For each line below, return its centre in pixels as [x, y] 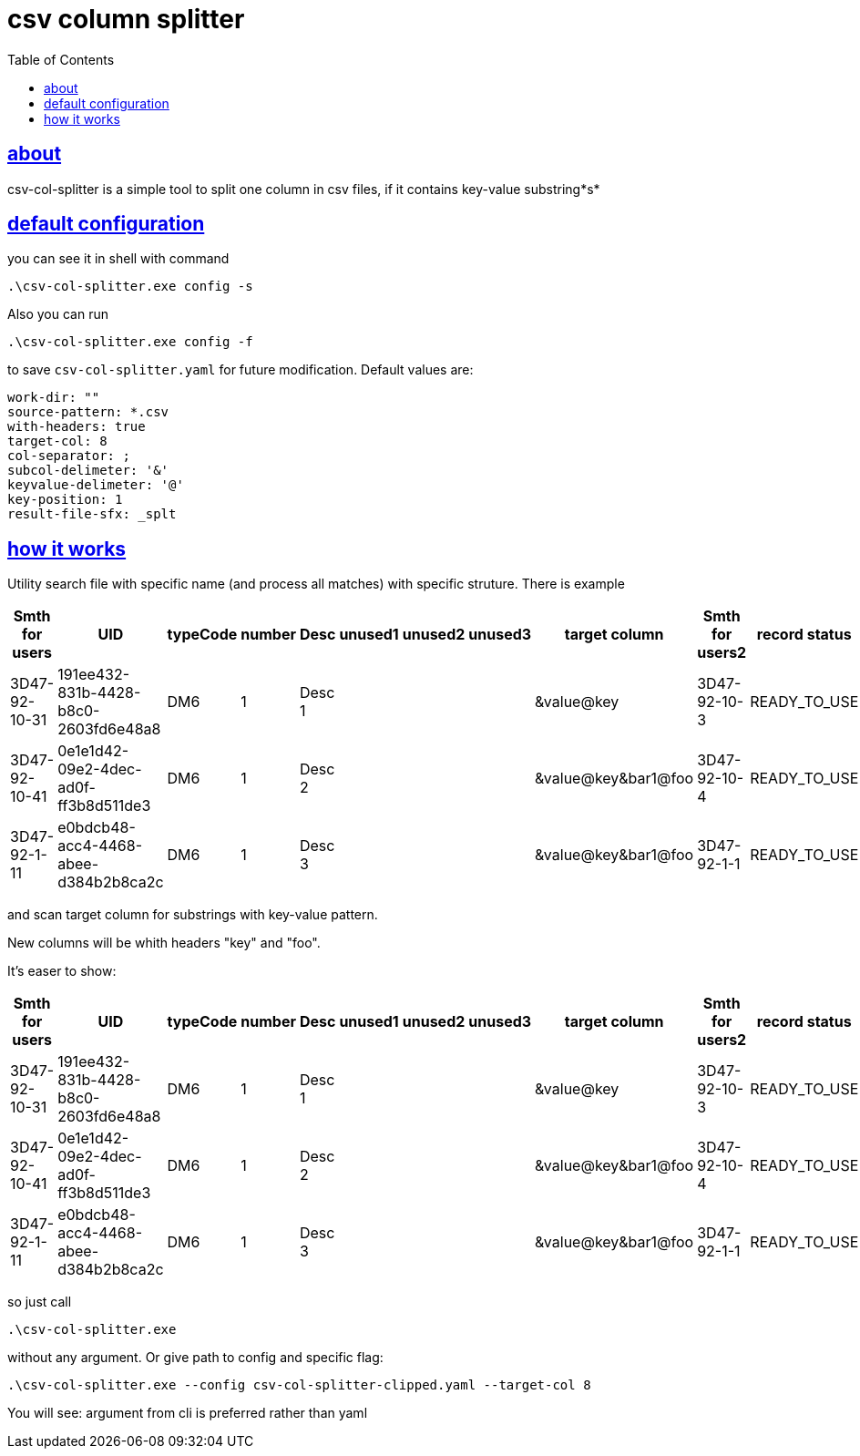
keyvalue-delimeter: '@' [96, 485]
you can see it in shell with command [118, 259]
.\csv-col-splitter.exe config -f [130, 342]
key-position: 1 [65, 500]
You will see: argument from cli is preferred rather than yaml [188, 1413]
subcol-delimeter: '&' [88, 471]
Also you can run [58, 314]
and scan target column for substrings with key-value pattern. [193, 915]
